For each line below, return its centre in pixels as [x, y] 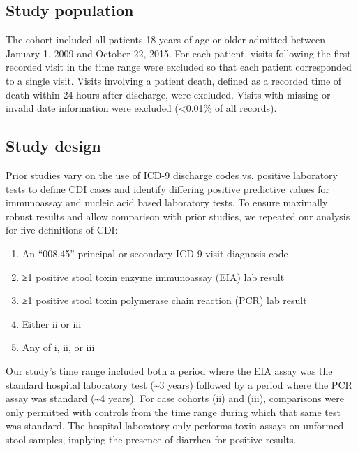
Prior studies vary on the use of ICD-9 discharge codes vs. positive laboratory [172, 174]
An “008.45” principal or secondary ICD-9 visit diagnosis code [155, 253]
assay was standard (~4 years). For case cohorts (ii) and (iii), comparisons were [175, 398]
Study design [53, 146]
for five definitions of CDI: [62, 230]
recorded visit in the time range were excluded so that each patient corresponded [179, 67]
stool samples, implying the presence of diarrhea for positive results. [151, 439]
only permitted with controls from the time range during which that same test [173, 411]
